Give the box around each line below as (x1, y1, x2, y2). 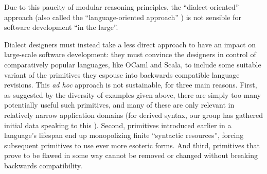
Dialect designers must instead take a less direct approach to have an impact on (4, 39, 256, 49)
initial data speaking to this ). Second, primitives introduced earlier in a (4, 119, 232, 130)
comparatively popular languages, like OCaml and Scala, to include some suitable (4, 59, 261, 69)
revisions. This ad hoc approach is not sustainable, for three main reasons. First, (4, 79, 257, 90)
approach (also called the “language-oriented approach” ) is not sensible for (4, 11, 241, 22)
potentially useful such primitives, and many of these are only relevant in (4, 99, 235, 110)
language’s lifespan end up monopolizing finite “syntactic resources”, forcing (4, 130, 244, 141)
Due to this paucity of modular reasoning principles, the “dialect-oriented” (4, 2, 239, 12)
